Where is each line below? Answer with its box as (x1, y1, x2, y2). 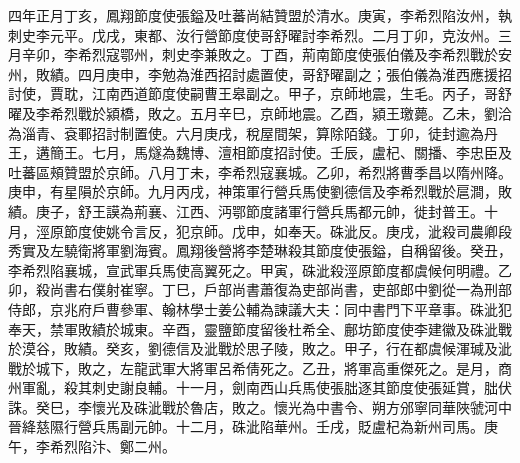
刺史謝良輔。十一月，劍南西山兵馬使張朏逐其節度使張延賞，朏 (91, 377, 498, 398)
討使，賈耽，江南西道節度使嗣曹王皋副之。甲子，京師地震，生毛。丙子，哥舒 (8, 83, 512, 104)
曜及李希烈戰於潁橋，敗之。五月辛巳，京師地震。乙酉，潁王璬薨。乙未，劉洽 (8, 102, 512, 123)
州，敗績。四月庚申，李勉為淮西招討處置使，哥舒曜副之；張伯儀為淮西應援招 (8, 63, 512, 84)
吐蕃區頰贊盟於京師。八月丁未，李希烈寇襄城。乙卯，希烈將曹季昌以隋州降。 (8, 161, 512, 182)
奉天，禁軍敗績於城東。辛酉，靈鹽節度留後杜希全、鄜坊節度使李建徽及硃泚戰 (8, 318, 512, 339)
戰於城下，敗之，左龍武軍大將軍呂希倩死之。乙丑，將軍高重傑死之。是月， (8, 357, 498, 378)
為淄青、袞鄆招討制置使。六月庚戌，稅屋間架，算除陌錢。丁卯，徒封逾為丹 (8, 122, 498, 143)
